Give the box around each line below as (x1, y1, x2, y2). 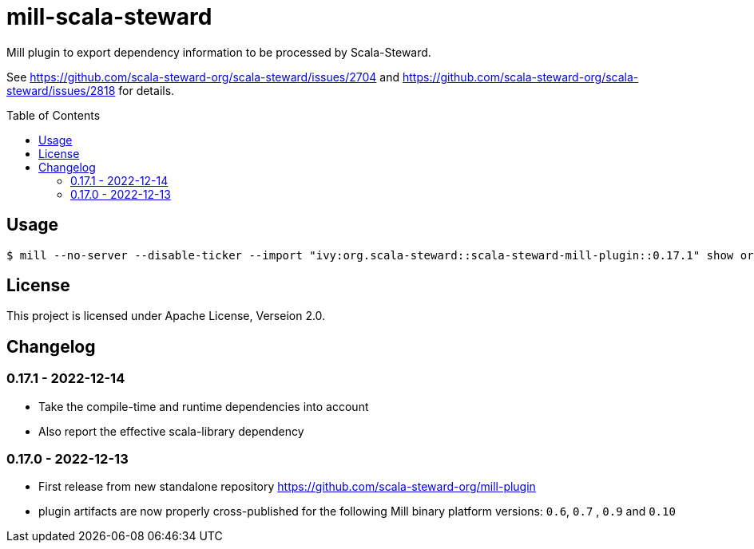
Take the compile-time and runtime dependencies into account (38, 399, 369, 413)
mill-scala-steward (6, 3, 212, 30)
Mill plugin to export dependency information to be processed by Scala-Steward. (6, 45, 431, 59)
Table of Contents (6, 108, 101, 122)
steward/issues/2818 (6, 83, 116, 97)
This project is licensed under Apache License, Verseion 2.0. (6, 309, 326, 323)
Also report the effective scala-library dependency (38, 424, 304, 438)
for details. (118, 83, 175, 97)
